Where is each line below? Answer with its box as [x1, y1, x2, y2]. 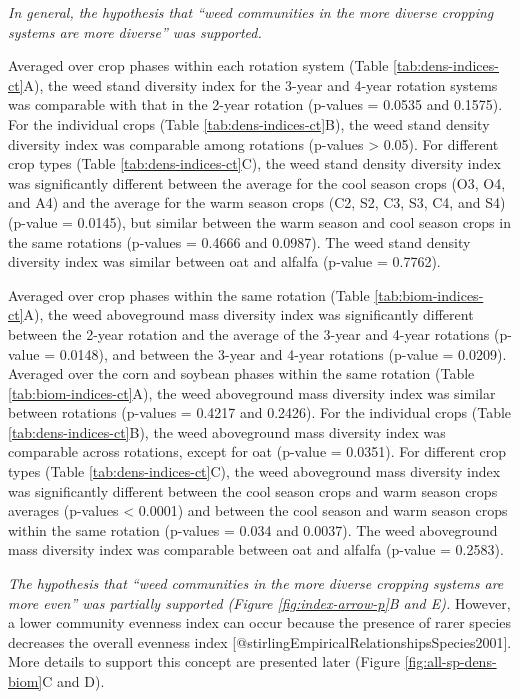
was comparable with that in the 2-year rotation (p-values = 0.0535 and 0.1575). [8, 94, 503, 115]
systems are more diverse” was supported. [8, 21, 262, 42]
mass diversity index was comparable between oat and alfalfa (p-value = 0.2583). [8, 539, 504, 560]
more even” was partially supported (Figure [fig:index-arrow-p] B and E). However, [8, 592, 511, 613]
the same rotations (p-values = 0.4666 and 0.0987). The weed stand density [8, 231, 471, 252]
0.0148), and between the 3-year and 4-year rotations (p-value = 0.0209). [59, 343, 507, 364]
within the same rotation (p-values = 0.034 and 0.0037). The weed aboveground [8, 519, 498, 540]
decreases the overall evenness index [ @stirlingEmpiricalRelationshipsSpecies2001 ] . [8, 631, 512, 652]
